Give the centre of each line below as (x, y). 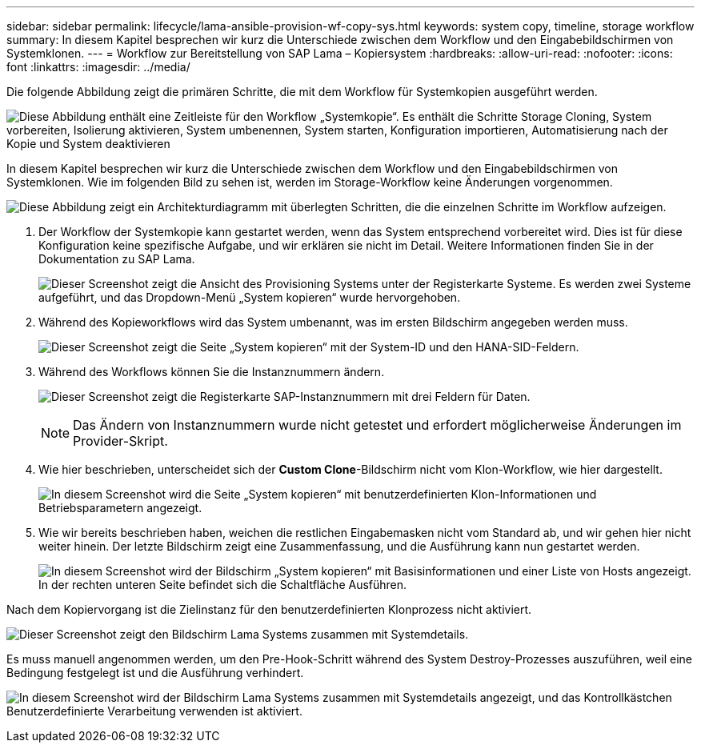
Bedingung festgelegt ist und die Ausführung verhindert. (155, 673)
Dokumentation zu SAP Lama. (117, 259)
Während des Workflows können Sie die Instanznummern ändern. (212, 372)
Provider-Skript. (120, 441)
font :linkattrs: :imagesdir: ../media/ (98, 67)
